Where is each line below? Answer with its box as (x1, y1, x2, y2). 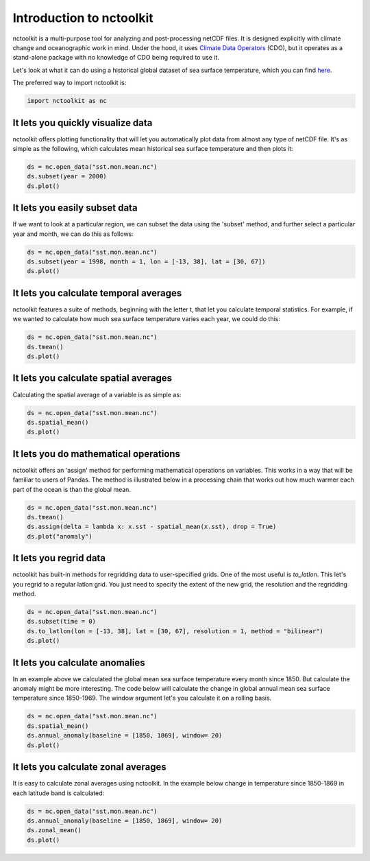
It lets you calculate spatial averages (12, 373, 173, 384)
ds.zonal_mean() (27, 827, 82, 834)
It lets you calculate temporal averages (12, 287, 182, 298)
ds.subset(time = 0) (27, 617, 96, 626)
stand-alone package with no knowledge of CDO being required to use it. (12, 54, 219, 62)
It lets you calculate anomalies (12, 657, 145, 668)
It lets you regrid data (12, 552, 106, 564)
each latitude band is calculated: (12, 789, 105, 797)
